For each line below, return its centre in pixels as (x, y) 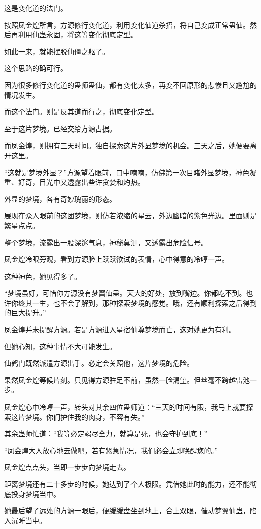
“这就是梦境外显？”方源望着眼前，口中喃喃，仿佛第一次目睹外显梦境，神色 (127, 172)
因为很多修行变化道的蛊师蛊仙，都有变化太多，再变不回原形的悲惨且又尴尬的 (130, 85)
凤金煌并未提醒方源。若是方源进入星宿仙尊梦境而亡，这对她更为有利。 (120, 329)
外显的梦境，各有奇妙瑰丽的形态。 (60, 199)
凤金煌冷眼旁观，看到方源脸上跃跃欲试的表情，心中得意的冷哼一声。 (116, 259)
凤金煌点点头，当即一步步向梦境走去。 (67, 467)
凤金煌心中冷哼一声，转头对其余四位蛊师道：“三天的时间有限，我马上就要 (125, 407)
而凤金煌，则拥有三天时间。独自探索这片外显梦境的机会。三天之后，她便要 (127, 145)
